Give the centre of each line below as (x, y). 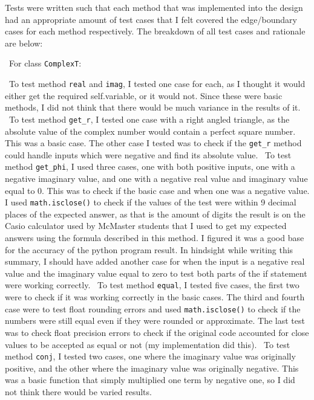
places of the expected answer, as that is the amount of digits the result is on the (155, 214)
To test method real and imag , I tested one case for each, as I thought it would (157, 84)
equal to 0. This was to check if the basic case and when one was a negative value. (157, 190)
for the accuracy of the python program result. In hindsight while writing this (149, 249)
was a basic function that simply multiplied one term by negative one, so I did (150, 380)
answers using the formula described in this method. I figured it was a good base (155, 238)
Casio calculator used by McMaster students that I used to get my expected (146, 226)
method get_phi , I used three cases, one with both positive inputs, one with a (150, 166)
